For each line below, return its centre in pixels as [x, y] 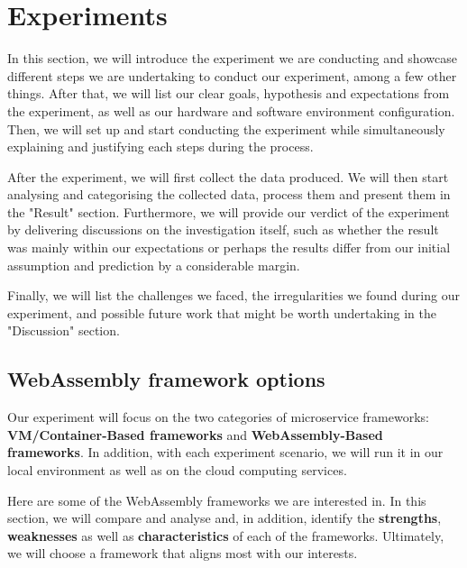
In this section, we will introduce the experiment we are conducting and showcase [232, 58]
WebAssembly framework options [166, 379]
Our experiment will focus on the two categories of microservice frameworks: [218, 417]
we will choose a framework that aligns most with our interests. [183, 553]
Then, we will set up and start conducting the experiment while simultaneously [226, 128]
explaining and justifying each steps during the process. [160, 147]
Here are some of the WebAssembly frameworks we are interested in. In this [217, 500]
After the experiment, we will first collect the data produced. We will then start [228, 176]
